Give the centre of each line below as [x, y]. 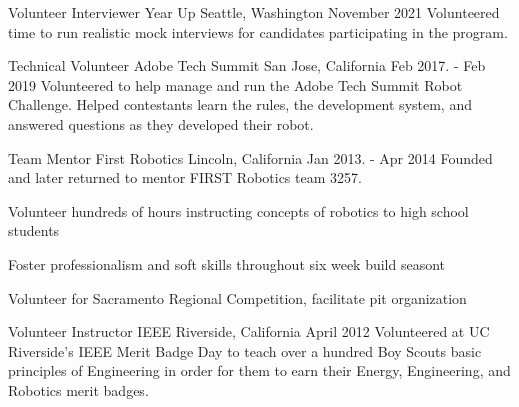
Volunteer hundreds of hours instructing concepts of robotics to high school [238, 210]
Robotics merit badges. [78, 389]
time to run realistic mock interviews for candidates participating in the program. [258, 31]
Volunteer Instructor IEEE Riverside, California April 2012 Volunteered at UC [249, 331]
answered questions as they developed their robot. [161, 123]
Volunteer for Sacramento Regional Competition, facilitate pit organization [237, 297]
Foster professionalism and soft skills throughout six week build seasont [227, 263]
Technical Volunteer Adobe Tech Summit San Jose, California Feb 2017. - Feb [247, 65]
